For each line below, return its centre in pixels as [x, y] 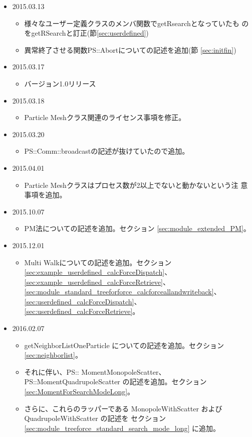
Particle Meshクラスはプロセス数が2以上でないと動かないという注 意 [136, 185]
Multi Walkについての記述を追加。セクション [98, 262]
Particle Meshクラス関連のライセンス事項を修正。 [105, 117]
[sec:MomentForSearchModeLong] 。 [79, 392]
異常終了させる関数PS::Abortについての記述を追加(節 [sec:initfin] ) [130, 49]
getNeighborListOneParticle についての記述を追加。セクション [124, 345]
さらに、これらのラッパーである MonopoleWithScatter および [123, 408]
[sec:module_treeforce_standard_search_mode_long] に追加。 [122, 428]
